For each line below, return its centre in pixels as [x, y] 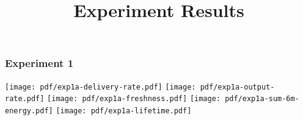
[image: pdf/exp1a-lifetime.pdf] [124, 111]
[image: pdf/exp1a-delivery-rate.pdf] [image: [100, 87]
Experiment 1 [39, 63]
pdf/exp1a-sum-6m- [262, 99]
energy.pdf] [29, 111]
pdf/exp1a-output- [237, 87]
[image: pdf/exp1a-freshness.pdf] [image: [134, 99]
